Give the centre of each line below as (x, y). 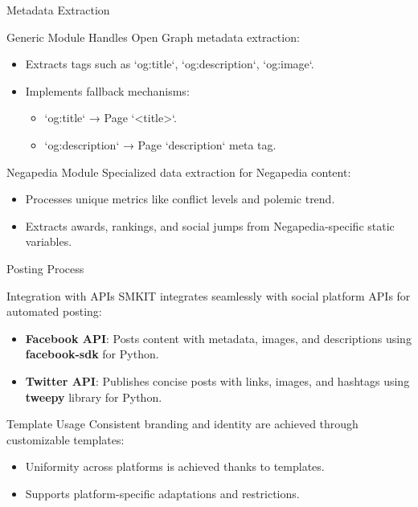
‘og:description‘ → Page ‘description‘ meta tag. (160, 144)
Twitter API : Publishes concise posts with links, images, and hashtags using (217, 380)
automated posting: (54, 311)
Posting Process (45, 268)
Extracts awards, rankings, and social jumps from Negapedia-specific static (210, 225)
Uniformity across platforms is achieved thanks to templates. (175, 466)
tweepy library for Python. (94, 397)
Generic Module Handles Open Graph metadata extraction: (153, 37)
